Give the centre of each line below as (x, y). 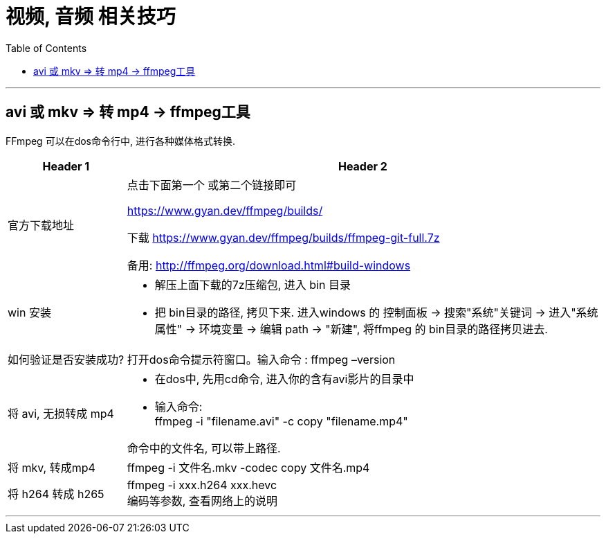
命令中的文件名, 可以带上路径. (204, 448)
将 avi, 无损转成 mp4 (61, 413)
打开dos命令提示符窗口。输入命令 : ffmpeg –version (261, 359)
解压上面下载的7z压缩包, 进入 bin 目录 (252, 284)
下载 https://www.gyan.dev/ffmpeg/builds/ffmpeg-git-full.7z (283, 237)
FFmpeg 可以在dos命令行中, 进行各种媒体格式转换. (120, 141)
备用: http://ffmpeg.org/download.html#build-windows (269, 265)
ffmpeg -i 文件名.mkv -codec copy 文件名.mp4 (248, 467)
